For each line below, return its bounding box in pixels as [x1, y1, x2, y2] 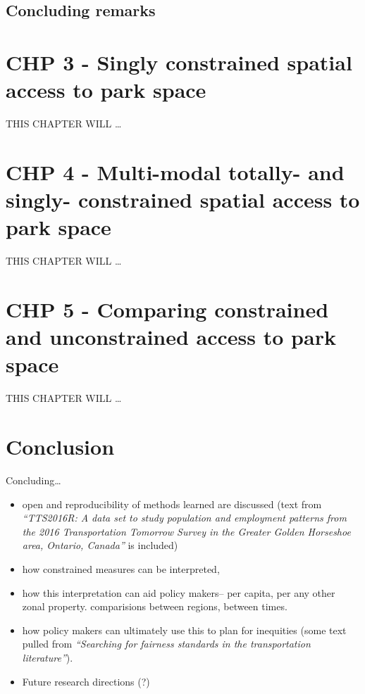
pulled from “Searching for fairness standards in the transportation [22, 636, 311, 651]
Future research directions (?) [22, 674, 150, 688]
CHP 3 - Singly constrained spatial [6, 47, 352, 76]
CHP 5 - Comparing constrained [6, 294, 329, 323]
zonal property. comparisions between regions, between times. [22, 599, 287, 614]
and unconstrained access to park [6, 322, 336, 351]
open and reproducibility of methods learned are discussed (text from [22, 496, 322, 511]
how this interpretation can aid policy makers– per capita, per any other [22, 585, 335, 600]
